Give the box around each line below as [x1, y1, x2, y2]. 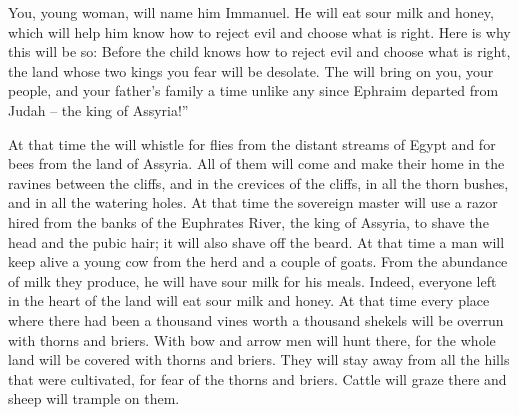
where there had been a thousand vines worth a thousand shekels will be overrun [8, 309, 504, 330]
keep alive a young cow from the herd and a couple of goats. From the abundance [8, 251, 508, 272]
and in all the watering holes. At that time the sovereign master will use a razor [8, 192, 498, 213]
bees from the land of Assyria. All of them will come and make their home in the [8, 153, 505, 174]
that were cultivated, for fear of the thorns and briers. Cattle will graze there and [8, 368, 507, 389]
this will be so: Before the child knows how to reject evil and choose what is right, [8, 41, 511, 62]
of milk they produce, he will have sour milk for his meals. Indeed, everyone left [8, 270, 497, 291]
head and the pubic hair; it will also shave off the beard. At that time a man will [8, 231, 505, 252]
